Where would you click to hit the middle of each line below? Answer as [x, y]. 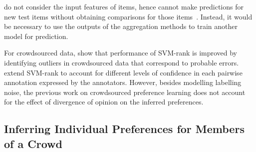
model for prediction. [36, 36]
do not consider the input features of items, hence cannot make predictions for [124, 6]
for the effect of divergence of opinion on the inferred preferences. [104, 102]
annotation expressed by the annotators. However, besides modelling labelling [123, 82]
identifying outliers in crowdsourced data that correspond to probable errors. [122, 62]
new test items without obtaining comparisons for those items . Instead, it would [128, 16]
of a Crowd [33, 143]
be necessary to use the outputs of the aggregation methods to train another [121, 26]
